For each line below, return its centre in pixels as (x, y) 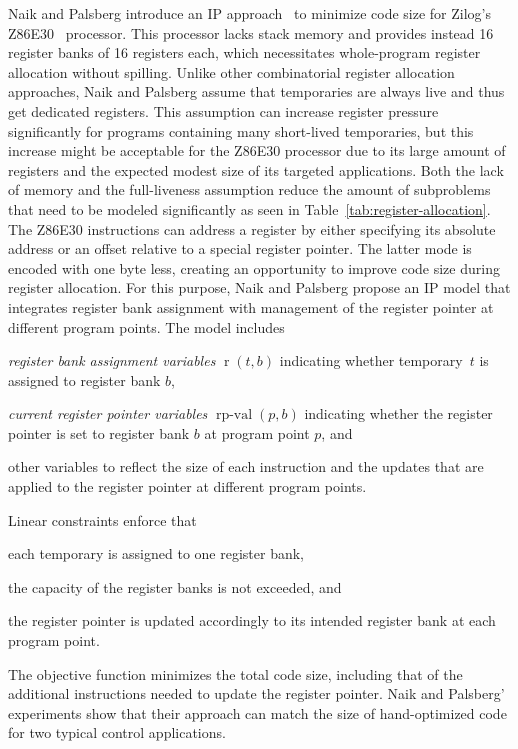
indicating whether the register (398, 413)
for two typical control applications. (117, 732)
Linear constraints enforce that (102, 519)
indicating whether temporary (371, 360)
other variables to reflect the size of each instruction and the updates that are (246, 466)
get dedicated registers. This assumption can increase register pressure (223, 110)
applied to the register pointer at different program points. (187, 486)
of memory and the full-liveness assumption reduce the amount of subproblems (249, 189)
